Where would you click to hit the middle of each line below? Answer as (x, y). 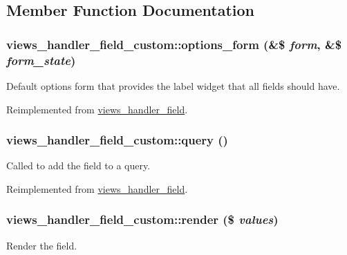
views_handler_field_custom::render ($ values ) (142, 219)
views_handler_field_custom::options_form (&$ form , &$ (174, 44)
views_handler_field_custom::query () (117, 140)
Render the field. (42, 245)
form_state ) (41, 60)
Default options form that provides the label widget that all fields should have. (173, 85)
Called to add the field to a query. (78, 166)
